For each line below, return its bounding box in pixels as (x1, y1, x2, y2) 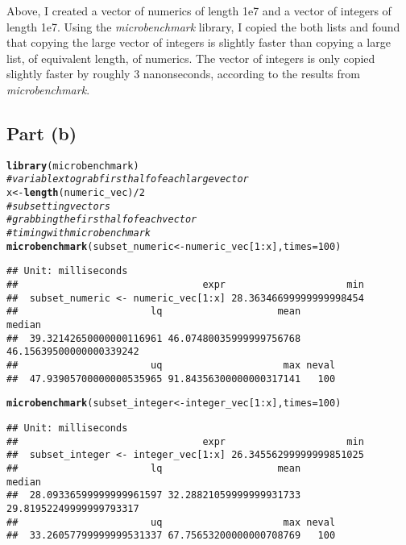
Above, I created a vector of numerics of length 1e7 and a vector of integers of (6, 2, 391, 19)
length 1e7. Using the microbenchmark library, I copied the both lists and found (6, 18, 400, 35)
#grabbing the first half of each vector (6, 214, 197, 226)
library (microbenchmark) (6, 160, 139, 172)
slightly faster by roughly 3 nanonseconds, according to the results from (6, 65, 360, 82)
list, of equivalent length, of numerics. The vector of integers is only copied (6, 49, 375, 66)
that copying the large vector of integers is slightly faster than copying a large (6, 34, 391, 51)
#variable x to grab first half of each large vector (6, 173, 249, 185)
